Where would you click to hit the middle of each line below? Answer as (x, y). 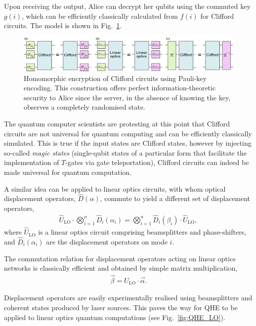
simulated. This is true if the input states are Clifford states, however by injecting (128, 143)
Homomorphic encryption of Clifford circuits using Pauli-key (115, 78)
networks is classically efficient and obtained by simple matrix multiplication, (121, 268)
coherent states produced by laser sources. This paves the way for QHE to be (121, 307)
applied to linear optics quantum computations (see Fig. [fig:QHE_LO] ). (115, 317)
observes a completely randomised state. (85, 107)
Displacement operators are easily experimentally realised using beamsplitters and (128, 298)
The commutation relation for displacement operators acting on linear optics (120, 258)
